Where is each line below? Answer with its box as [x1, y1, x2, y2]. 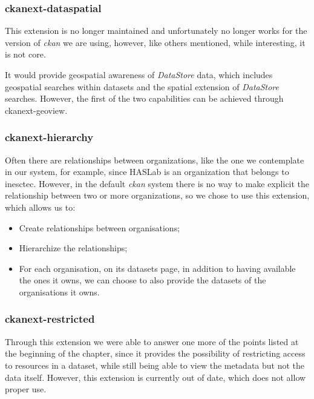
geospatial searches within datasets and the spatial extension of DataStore [5, 80, 280, 93]
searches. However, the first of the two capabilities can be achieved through [5, 92, 284, 105]
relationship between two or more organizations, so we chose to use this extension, [5, 189, 310, 202]
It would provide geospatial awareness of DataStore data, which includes [5, 68, 273, 81]
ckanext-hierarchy [5, 130, 94, 145]
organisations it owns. [19, 285, 100, 298]
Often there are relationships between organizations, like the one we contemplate [5, 153, 304, 166]
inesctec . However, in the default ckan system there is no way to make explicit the [5, 177, 310, 190]
